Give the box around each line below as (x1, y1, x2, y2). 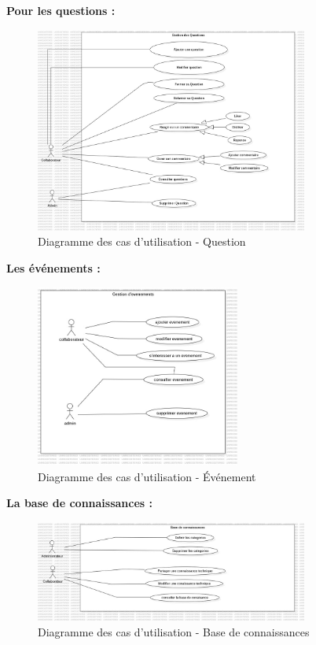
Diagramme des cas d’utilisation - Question (38, 233, 246, 250)
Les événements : (6, 260, 101, 276)
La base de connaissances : (6, 495, 153, 511)
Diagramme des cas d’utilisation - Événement (38, 468, 256, 484)
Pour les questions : (6, 2, 116, 18)
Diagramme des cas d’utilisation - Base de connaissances (38, 623, 310, 639)
